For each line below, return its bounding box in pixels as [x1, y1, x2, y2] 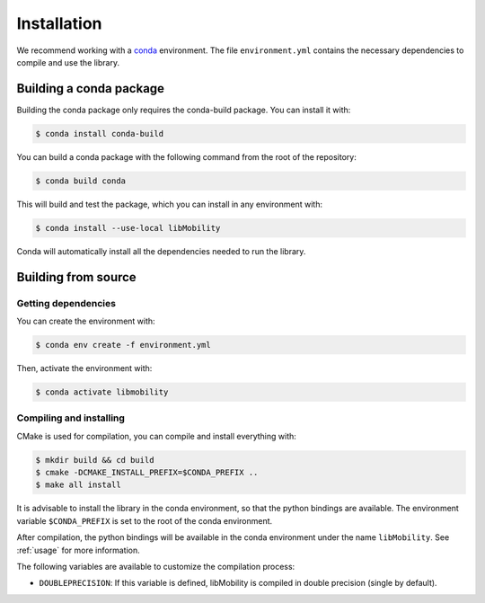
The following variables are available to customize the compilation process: [16, 561, 295, 572]
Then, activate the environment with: [16, 362, 153, 373]
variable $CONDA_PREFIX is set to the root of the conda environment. [16, 515, 273, 526]
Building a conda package [16, 81, 165, 96]
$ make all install [35, 480, 121, 490]
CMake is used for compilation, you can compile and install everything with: [16, 430, 296, 441]
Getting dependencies [16, 297, 117, 309]
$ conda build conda [35, 175, 126, 186]
